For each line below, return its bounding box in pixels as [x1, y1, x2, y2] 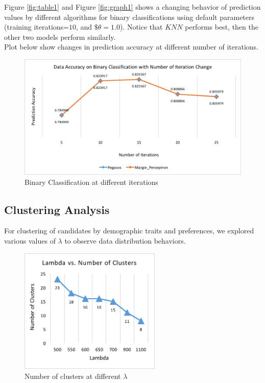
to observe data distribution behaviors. [64, 235, 186, 246]
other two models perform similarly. [4, 31, 116, 42]
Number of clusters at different [25, 370, 121, 381]
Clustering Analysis [4, 201, 110, 217]
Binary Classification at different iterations [25, 176, 158, 187]
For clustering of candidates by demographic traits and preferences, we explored [4, 225, 254, 236]
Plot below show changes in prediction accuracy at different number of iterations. [4, 41, 259, 52]
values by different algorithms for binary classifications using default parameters [4, 11, 255, 22]
